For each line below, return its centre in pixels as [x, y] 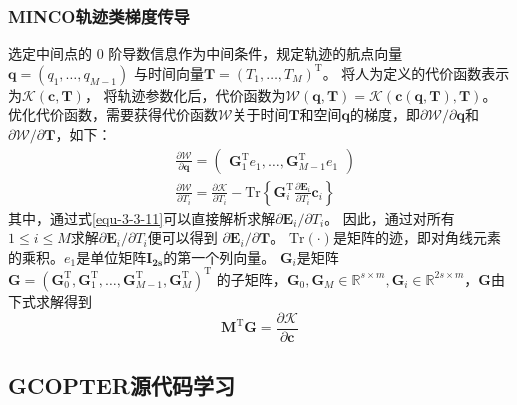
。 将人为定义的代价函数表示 [416, 72]
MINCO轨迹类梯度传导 [99, 15]
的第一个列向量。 [219, 256]
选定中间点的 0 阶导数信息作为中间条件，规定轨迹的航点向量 [205, 53]
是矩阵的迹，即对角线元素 [416, 237]
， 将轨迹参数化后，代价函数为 [185, 94]
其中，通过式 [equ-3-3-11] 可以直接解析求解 [142, 217]
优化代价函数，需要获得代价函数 [113, 114]
